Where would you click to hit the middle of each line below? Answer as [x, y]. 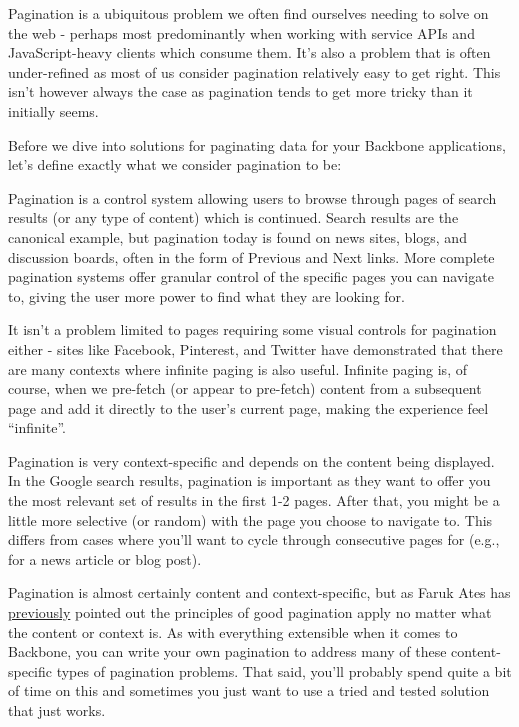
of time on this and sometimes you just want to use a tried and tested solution [249, 690]
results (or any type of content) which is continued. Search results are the [233, 217]
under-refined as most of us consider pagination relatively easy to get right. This [254, 71]
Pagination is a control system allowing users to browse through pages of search [252, 197]
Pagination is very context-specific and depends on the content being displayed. [251, 460]
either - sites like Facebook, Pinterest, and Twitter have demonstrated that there [255, 348]
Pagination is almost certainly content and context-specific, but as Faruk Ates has [259, 592]
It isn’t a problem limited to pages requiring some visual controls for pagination [252, 329]
